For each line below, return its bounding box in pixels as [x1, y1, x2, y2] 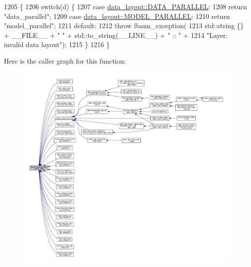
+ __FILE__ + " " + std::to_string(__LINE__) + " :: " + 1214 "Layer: [4, 30, 228, 40]
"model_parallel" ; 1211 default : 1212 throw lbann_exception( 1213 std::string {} [4, 20, 244, 31]
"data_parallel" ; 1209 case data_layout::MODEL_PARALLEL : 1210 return [4, 11, 230, 21]
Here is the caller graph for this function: [4, 55, 126, 66]
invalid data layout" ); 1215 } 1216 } [4, 39, 110, 50]
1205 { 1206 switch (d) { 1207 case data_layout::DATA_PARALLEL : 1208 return [4, 1, 247, 11]
